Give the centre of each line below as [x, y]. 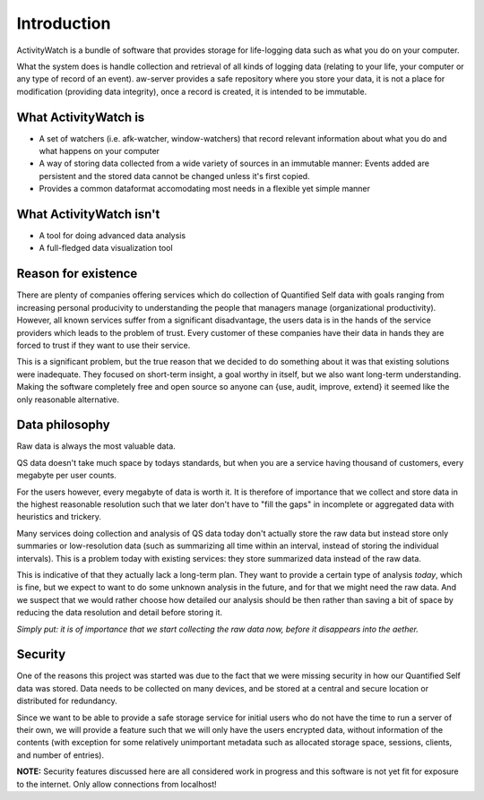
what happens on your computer [99, 151]
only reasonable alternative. [68, 400]
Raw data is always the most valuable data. [96, 446]
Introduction [64, 23]
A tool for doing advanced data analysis [112, 236]
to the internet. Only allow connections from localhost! [117, 784]
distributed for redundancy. [67, 701]
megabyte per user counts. [66, 476]
